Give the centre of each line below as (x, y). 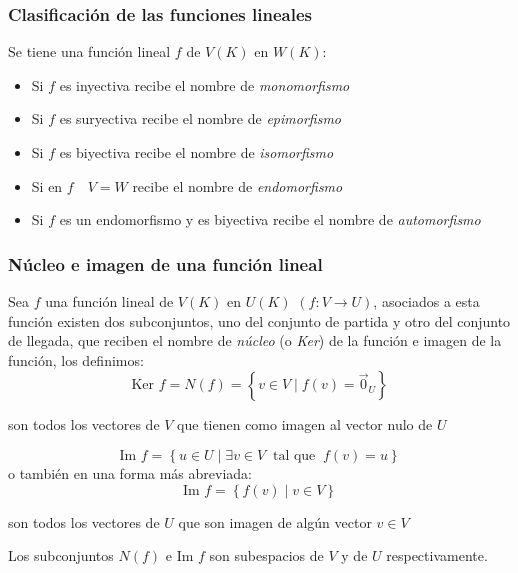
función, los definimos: (76, 359)
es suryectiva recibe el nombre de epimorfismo (200, 118)
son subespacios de (266, 555)
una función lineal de (109, 301)
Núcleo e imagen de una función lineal (165, 263)
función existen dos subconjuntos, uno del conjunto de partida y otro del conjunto (259, 320)
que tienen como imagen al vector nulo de (305, 424)
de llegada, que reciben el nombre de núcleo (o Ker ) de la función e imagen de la (255, 340)
